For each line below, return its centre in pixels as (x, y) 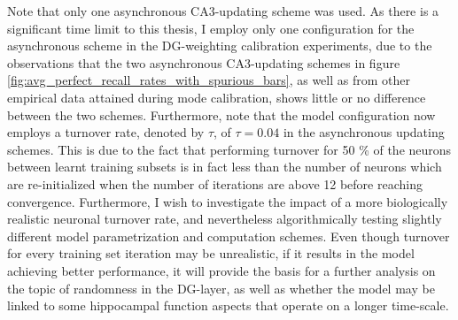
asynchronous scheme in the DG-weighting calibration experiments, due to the (220, 46)
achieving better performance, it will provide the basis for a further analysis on (221, 270)
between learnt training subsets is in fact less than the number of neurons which (225, 167)
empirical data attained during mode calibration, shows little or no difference (217, 97)
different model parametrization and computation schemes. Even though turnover (229, 236)
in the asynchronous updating (364, 132)
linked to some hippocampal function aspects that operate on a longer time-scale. (228, 305)
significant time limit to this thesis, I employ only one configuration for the (211, 28)
